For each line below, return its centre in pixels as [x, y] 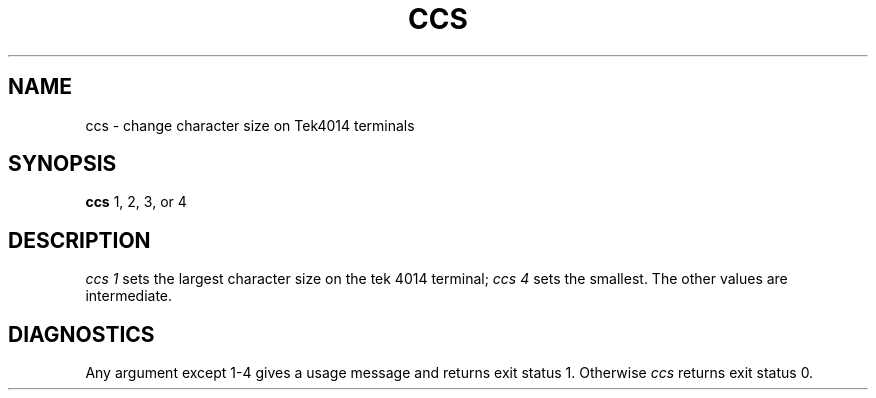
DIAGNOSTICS [81, 334]
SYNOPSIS [62, 164]
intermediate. [129, 296]
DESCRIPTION [79, 240]
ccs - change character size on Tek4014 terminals [250, 125]
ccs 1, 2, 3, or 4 [136, 202]
